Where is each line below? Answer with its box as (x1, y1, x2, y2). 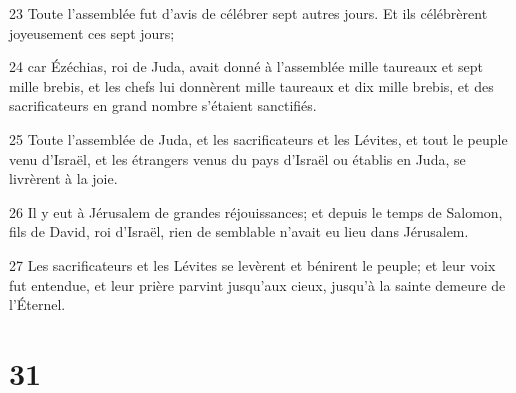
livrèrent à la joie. (9, 168, 118, 189)
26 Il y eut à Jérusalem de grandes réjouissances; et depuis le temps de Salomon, (9, 201, 503, 222)
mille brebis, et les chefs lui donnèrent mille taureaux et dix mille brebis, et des (9, 75, 494, 96)
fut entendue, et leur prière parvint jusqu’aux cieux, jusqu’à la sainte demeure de (9, 274, 506, 295)
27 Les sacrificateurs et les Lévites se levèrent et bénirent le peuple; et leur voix (9, 254, 496, 275)
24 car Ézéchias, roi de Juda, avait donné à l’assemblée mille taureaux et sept (9, 56, 484, 77)
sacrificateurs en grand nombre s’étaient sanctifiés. (9, 95, 317, 116)
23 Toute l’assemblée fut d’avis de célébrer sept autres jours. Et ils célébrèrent (9, 3, 488, 23)
